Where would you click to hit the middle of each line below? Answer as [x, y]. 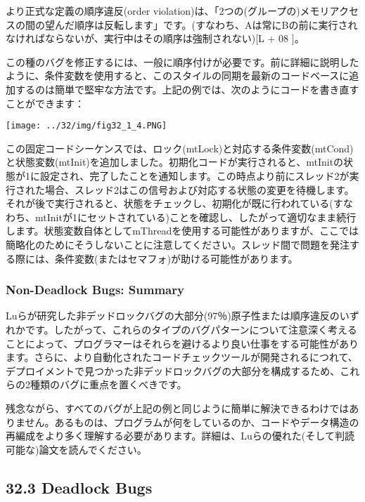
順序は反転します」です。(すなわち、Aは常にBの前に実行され [216, 24]
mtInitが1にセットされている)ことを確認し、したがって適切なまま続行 [196, 217]
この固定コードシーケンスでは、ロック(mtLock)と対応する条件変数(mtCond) [180, 148]
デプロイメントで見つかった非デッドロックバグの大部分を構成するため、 [173, 370]
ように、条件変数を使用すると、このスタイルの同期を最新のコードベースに [178, 75]
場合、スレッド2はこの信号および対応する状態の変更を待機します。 [199, 189]
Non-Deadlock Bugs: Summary [95, 290]
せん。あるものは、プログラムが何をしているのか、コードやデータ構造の [192, 422]
